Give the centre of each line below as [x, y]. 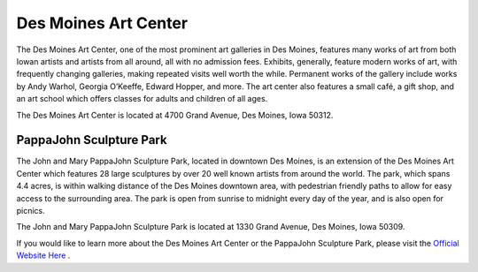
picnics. [31, 210]
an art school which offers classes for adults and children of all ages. [142, 99]
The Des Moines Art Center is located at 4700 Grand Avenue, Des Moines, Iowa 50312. [175, 115]
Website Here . [43, 255]
